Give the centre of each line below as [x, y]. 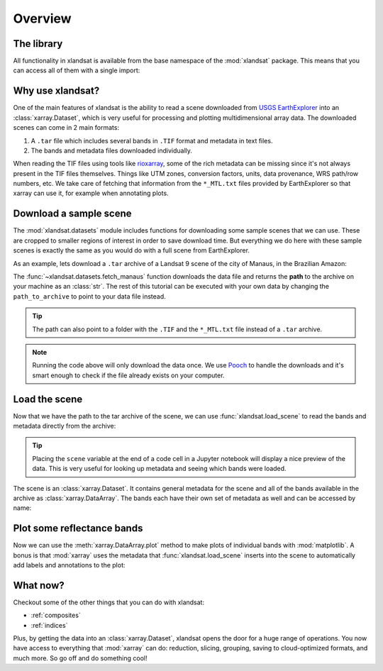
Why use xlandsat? [56, 91]
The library [38, 44]
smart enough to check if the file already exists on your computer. [128, 375]
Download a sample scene [72, 214]
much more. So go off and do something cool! [80, 658]
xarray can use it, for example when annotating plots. [91, 193]
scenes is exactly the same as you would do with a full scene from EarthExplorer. [131, 250]
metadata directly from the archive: [65, 426]
